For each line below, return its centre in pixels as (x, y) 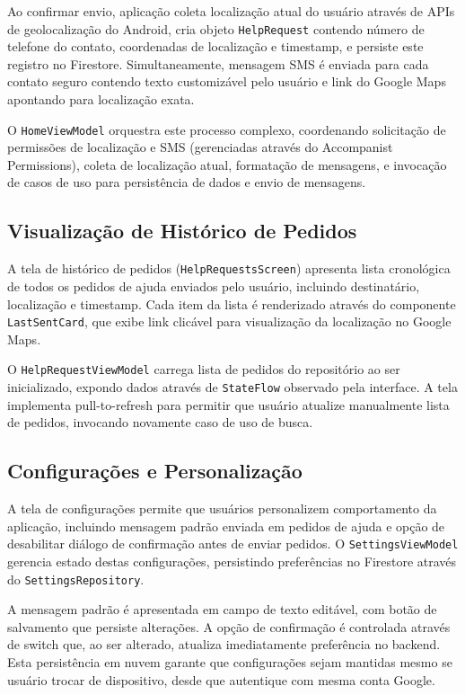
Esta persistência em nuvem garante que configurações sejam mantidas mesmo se (230, 661)
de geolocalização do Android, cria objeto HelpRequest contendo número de (216, 28)
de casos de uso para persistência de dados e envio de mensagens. (187, 182)
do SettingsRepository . (76, 579)
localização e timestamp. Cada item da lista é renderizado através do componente (232, 303)
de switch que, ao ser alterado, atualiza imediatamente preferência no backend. (224, 644)
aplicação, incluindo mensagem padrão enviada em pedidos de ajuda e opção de (226, 526)
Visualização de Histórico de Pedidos (182, 231)
